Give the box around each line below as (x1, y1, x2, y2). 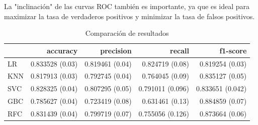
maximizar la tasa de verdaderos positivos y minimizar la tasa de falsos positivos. (4, 11, 255, 21)
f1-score (219, 45, 247, 55)
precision (100, 45, 132, 55)
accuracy (47, 45, 78, 55)
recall (170, 45, 189, 55)
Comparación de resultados (85, 28, 169, 38)
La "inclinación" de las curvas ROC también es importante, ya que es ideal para (4, 1, 250, 11)
